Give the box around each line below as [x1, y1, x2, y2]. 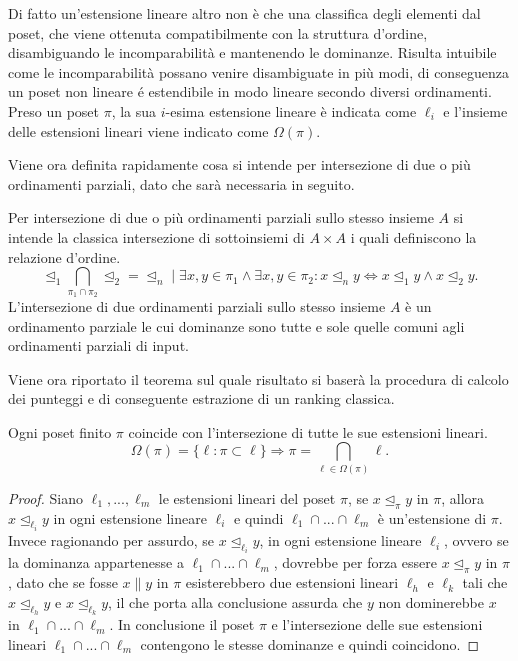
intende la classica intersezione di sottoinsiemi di [8, 226, 305, 247]
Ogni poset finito [8, 421, 112, 442]
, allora [441, 487, 485, 508]
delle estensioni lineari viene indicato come [8, 120, 269, 141]
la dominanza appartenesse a [8, 552, 184, 573]
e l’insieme [443, 100, 508, 121]
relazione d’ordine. [8, 246, 121, 267]
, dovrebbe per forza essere [273, 552, 437, 573]
